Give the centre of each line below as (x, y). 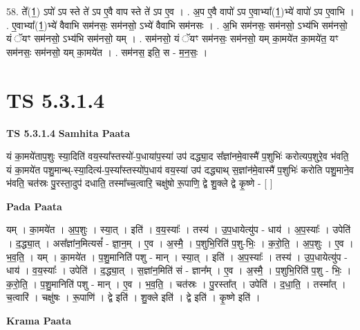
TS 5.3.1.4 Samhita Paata (68, 132)
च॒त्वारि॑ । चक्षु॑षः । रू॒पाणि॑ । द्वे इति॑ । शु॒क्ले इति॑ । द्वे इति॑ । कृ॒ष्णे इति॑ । (133, 297)
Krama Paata (39, 321)
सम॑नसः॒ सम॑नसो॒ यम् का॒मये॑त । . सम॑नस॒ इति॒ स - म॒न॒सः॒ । (107, 52)
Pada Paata (34, 206)
